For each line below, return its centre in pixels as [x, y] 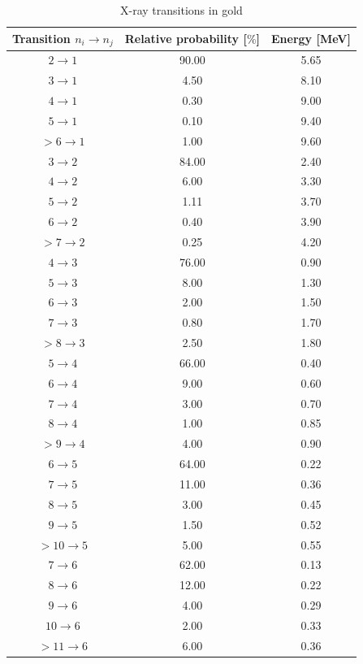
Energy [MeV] [311, 39]
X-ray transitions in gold [181, 10]
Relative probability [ [186, 39]
